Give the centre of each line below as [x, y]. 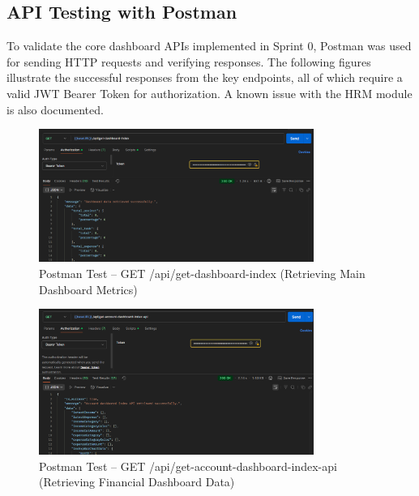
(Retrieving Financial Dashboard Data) [137, 482]
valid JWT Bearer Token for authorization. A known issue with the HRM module [209, 93]
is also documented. [55, 109]
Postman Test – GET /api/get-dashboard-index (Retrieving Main [202, 274]
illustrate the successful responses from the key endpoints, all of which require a [205, 77]
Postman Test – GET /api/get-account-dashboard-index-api [188, 466]
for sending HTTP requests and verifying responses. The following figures [189, 61]
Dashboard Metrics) [88, 289]
